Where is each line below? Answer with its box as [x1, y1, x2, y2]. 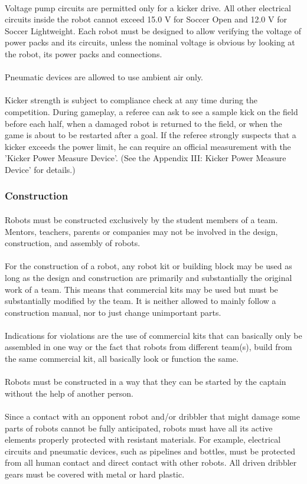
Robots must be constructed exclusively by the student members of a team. [5, 213, 278, 225]
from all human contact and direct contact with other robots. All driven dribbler [5, 456, 297, 469]
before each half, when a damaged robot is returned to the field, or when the [5, 117, 282, 129]
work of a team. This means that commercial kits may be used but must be [5, 283, 278, 295]
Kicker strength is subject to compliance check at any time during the [5, 94, 258, 106]
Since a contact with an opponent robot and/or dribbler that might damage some [5, 410, 300, 423]
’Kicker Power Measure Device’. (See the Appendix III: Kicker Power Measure [5, 152, 286, 164]
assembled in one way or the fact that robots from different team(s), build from [5, 341, 292, 353]
